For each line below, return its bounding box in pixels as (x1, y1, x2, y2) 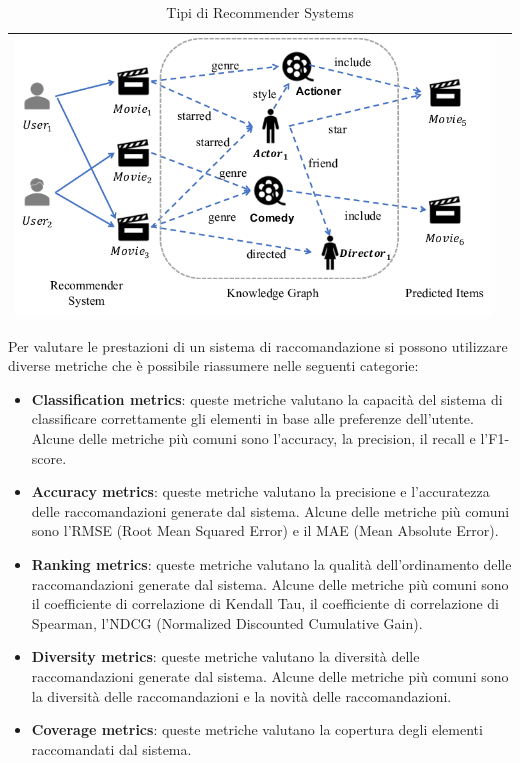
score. (31, 447, 67, 468)
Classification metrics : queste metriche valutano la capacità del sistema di (31, 388, 503, 409)
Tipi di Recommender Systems (166, 2, 354, 22)
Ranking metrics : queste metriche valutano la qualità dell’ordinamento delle (31, 554, 512, 575)
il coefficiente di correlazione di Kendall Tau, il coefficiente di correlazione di (31, 593, 499, 614)
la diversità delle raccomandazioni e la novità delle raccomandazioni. (31, 685, 452, 706)
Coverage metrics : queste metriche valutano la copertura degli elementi (31, 719, 483, 740)
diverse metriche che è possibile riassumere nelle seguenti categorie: (8, 355, 419, 376)
